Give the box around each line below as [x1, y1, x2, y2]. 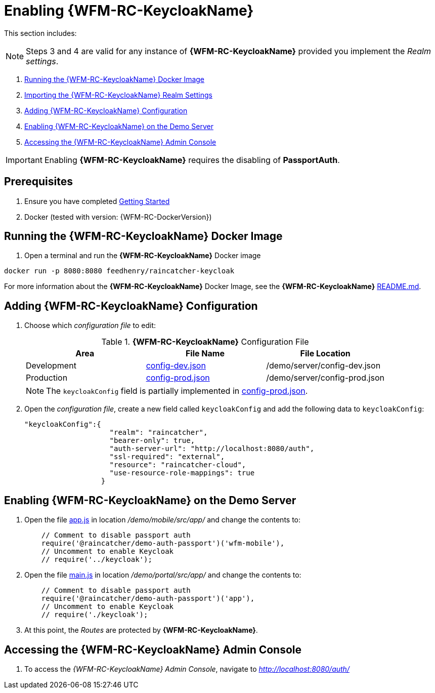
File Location [300, 348, 351, 359]
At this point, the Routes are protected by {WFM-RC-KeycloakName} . [24, 626, 258, 635]
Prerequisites [4, 175, 73, 188]
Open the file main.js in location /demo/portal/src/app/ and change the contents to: [24, 570, 301, 580]
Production [26, 373, 68, 383]
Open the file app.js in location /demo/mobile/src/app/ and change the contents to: [24, 515, 301, 524]
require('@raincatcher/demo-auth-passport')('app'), [41, 594, 255, 603]
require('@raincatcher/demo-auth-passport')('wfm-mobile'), [41, 539, 285, 548]
